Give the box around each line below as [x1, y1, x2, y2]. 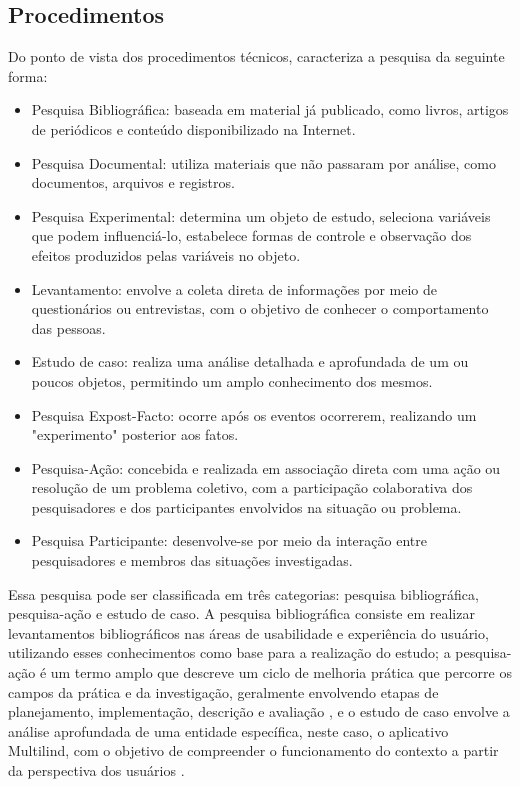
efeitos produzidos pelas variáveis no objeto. [31, 244, 301, 265]
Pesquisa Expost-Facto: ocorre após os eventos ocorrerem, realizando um [31, 404, 477, 425]
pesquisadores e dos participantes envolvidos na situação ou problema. [31, 496, 462, 517]
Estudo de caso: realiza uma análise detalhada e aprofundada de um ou [31, 351, 469, 372]
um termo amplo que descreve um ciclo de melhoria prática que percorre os [50, 662, 512, 683]
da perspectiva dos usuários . [8, 760, 185, 781]
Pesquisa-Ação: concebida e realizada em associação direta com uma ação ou [31, 457, 501, 478]
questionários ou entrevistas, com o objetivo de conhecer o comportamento [31, 298, 489, 319]
